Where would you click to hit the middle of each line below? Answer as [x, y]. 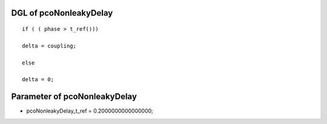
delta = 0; [38, 79]
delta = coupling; [49, 46]
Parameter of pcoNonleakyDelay [74, 97]
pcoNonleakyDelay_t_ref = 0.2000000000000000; [90, 111]
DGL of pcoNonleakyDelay [62, 13]
